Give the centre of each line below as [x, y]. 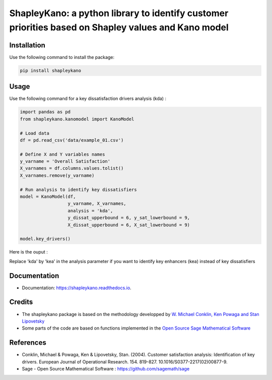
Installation [27, 45]
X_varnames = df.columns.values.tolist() [72, 168]
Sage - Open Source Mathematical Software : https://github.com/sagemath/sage [106, 369]
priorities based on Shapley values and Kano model [119, 27]
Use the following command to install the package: [62, 57]
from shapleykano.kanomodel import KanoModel [77, 119]
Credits [21, 302]
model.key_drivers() [45, 239]
